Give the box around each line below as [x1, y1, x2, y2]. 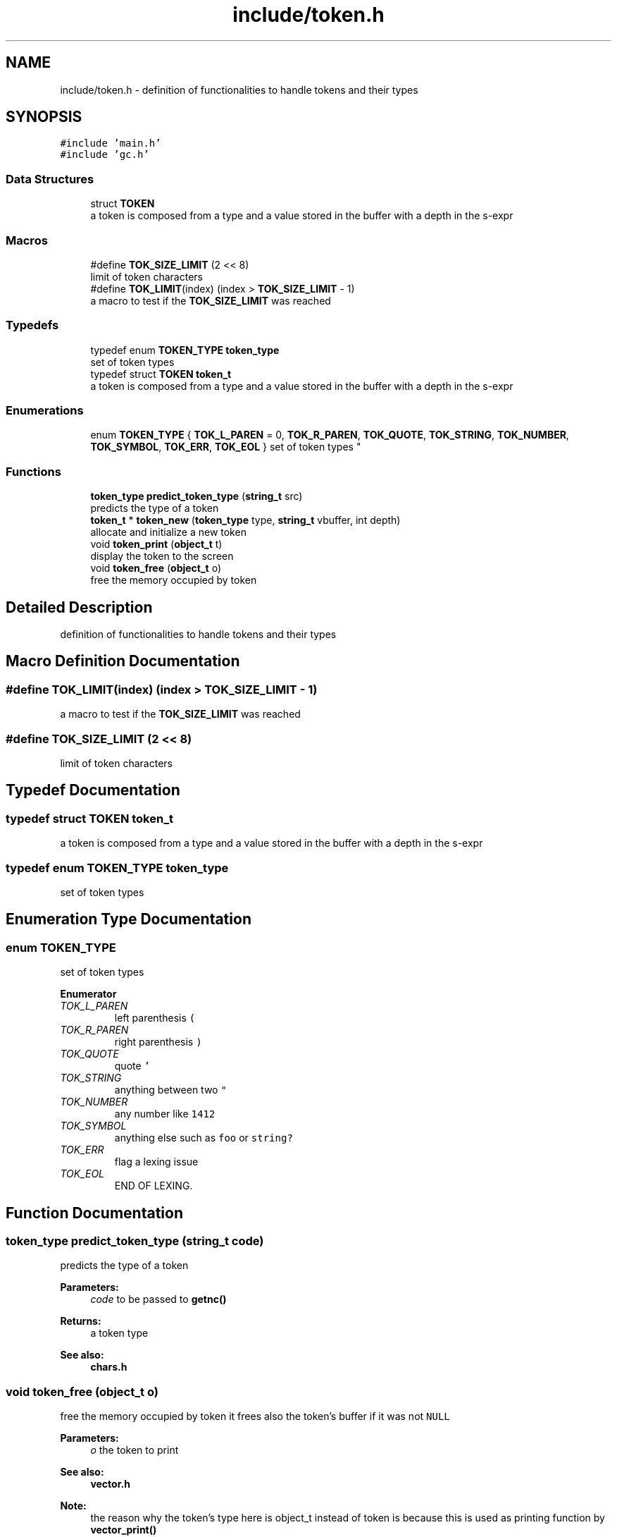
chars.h [90, 1361, 127, 1373]
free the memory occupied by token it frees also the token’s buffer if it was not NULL [60, 1410, 450, 1423]
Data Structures [6, 171, 94, 186]
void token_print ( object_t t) [90, 538, 223, 551]
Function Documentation [6, 1204, 183, 1222]
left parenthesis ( [114, 1012, 196, 1024]
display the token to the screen [90, 550, 234, 563]
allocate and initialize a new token [90, 526, 247, 539]
